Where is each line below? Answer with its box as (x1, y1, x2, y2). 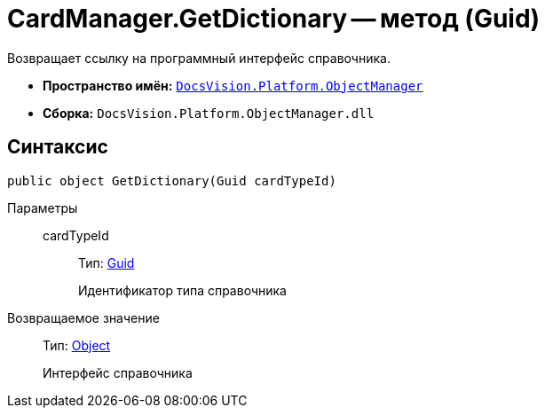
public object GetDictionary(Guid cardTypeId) (7, 173, 336, 188)
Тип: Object (43, 337, 111, 353)
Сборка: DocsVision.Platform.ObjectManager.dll (43, 105, 375, 121)
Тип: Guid (78, 254, 135, 270)
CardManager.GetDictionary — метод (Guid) (7, 4, 541, 34)
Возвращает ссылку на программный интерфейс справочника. (7, 50, 391, 66)
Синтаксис (7, 136, 108, 159)
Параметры (7, 200, 78, 215)
